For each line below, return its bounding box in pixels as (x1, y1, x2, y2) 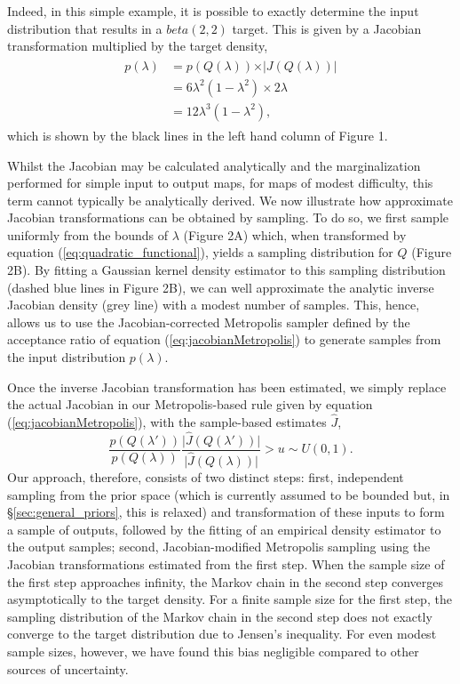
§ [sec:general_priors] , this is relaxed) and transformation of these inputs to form (7, 503, 445, 521)
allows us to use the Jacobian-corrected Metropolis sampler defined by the (7, 312, 410, 331)
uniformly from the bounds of (7, 225, 169, 244)
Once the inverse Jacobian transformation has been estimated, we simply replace (7, 377, 447, 396)
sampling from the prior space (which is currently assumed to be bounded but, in (7, 485, 450, 503)
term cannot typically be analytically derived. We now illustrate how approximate (7, 190, 453, 209)
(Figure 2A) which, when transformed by (183, 225, 407, 244)
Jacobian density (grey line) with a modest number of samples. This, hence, (7, 295, 420, 314)
